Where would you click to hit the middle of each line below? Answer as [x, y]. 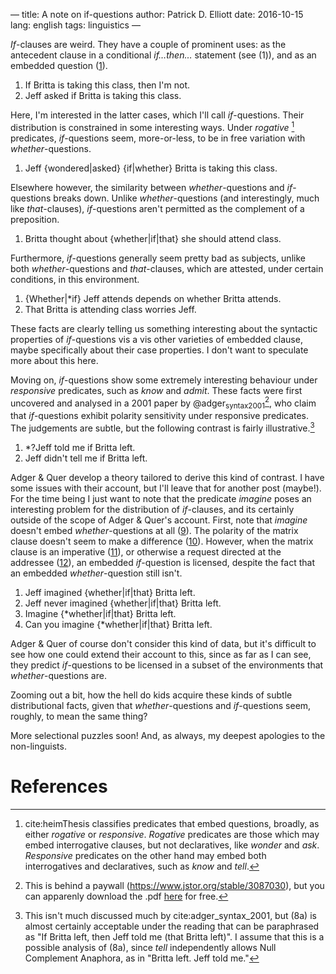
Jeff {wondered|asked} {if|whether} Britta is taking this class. [151, 168]
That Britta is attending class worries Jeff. [110, 309]
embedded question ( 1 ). [59, 65]
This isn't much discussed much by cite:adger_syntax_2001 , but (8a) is [170, 915]
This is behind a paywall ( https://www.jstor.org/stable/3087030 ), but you [174, 885]
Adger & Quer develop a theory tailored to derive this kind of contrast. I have [167, 477]
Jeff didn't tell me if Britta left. [86, 458]
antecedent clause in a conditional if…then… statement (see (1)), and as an [163, 55]
